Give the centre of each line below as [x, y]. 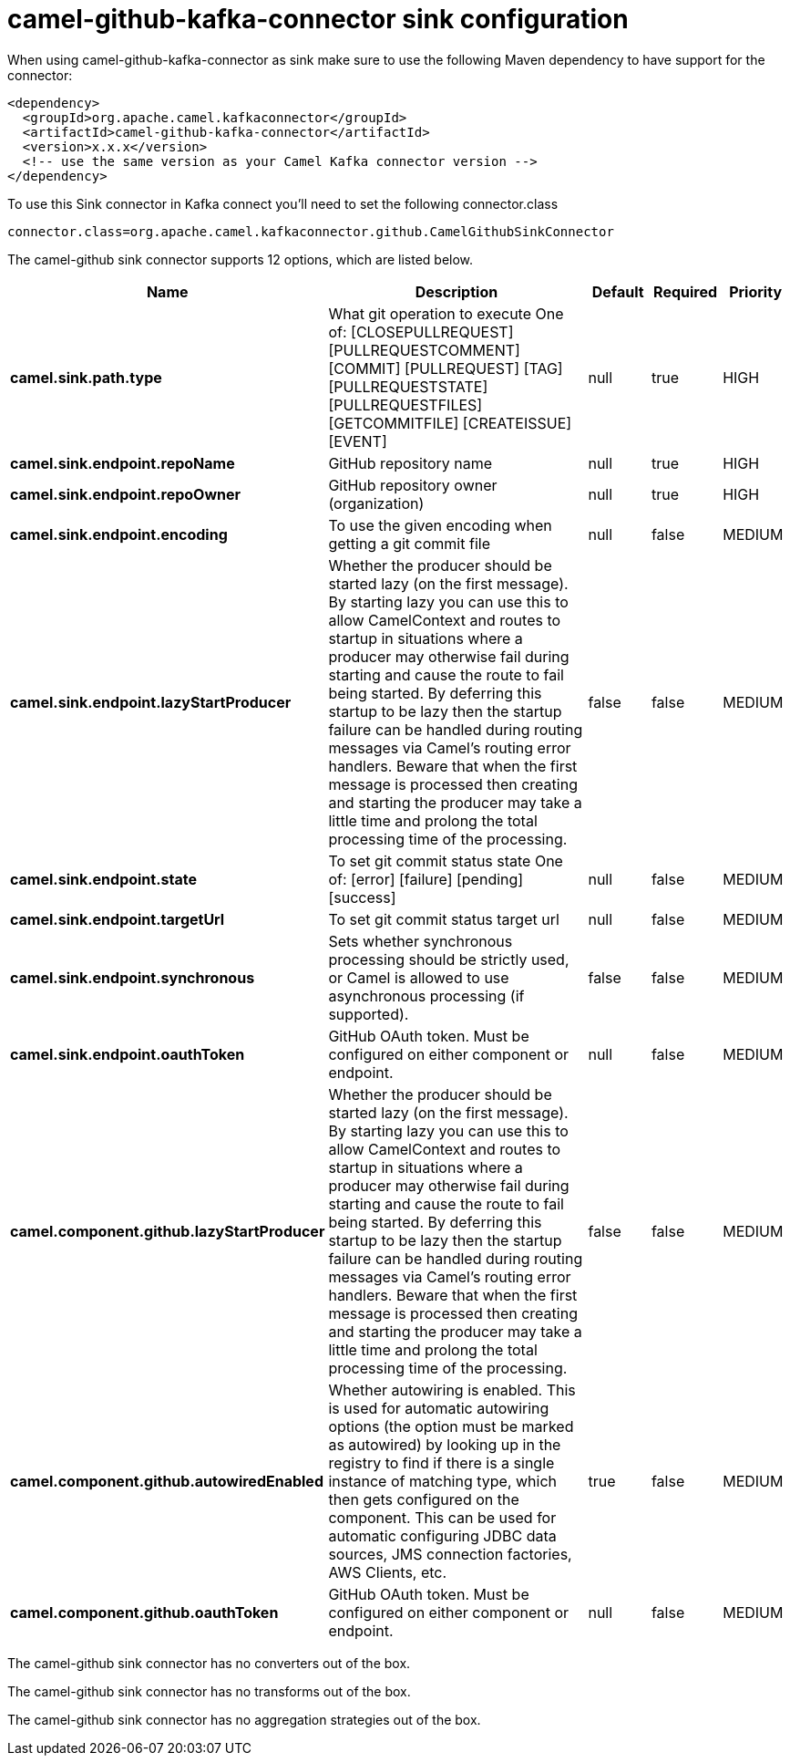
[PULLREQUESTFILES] [405, 404]
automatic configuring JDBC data [442, 1535]
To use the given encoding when [440, 525]
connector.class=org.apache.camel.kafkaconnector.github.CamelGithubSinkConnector [311, 231]
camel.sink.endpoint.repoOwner [126, 494]
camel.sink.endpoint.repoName [123, 463]
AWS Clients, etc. [388, 1572]
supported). [369, 1014]
